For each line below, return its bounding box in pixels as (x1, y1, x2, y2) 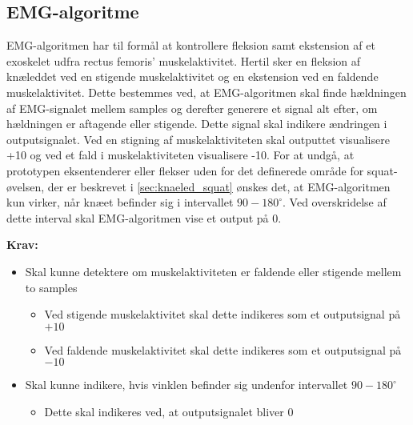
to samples (25, 279, 78, 295)
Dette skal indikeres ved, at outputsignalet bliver (44, 403, 284, 419)
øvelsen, (6, 178, 45, 194)
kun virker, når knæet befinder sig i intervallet (6, 194, 234, 210)
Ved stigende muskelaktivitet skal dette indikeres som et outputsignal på (44, 306, 401, 323)
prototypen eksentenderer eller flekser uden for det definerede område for (6, 162, 364, 178)
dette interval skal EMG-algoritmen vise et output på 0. (6, 209, 282, 226)
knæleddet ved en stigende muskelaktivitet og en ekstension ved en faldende (6, 68, 379, 85)
